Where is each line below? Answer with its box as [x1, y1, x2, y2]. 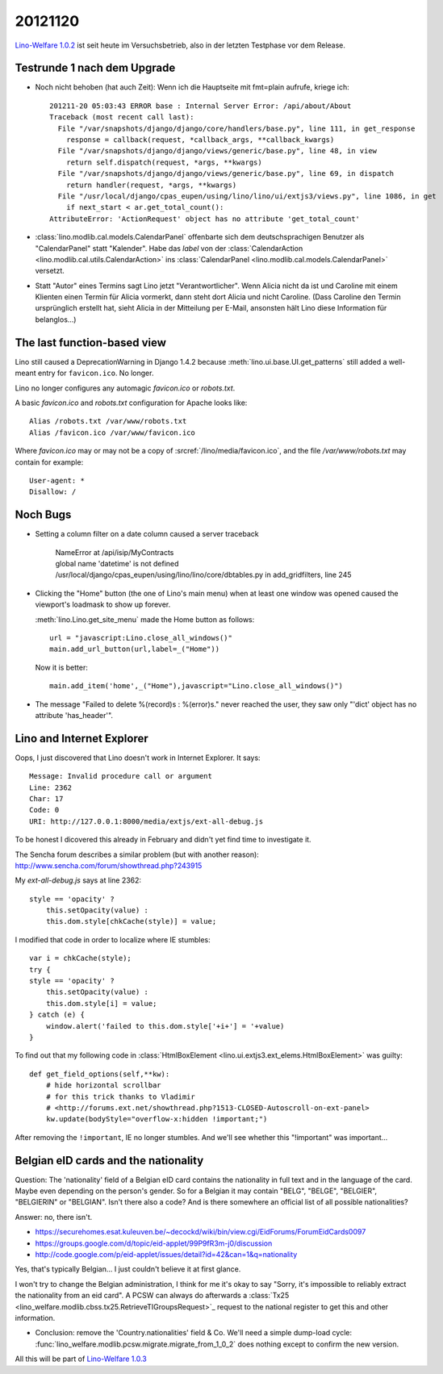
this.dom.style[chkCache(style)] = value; [45, 917, 217, 926]
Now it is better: [35, 662, 88, 672]
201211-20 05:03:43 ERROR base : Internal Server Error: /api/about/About [49, 101, 352, 111]
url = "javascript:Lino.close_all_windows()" [49, 633, 233, 642]
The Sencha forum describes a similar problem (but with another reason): [15, 850, 260, 859]
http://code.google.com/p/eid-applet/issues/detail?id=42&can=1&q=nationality [35, 1249, 298, 1259]
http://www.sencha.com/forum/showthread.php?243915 [15, 860, 203, 871]
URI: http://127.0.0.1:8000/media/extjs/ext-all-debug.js [29, 816, 264, 826]
